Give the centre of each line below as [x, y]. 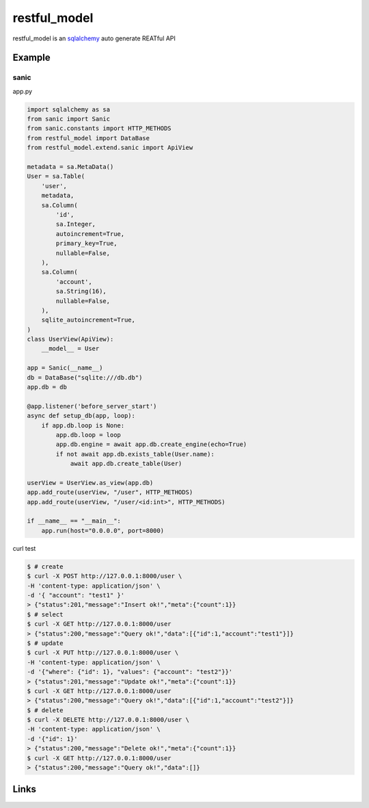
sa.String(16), [81, 291]
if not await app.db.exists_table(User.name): [135, 454]
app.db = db [47, 387]
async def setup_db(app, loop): [81, 416]
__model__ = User [70, 349]
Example [31, 58]
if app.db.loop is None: [83, 425]
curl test [24, 548]
